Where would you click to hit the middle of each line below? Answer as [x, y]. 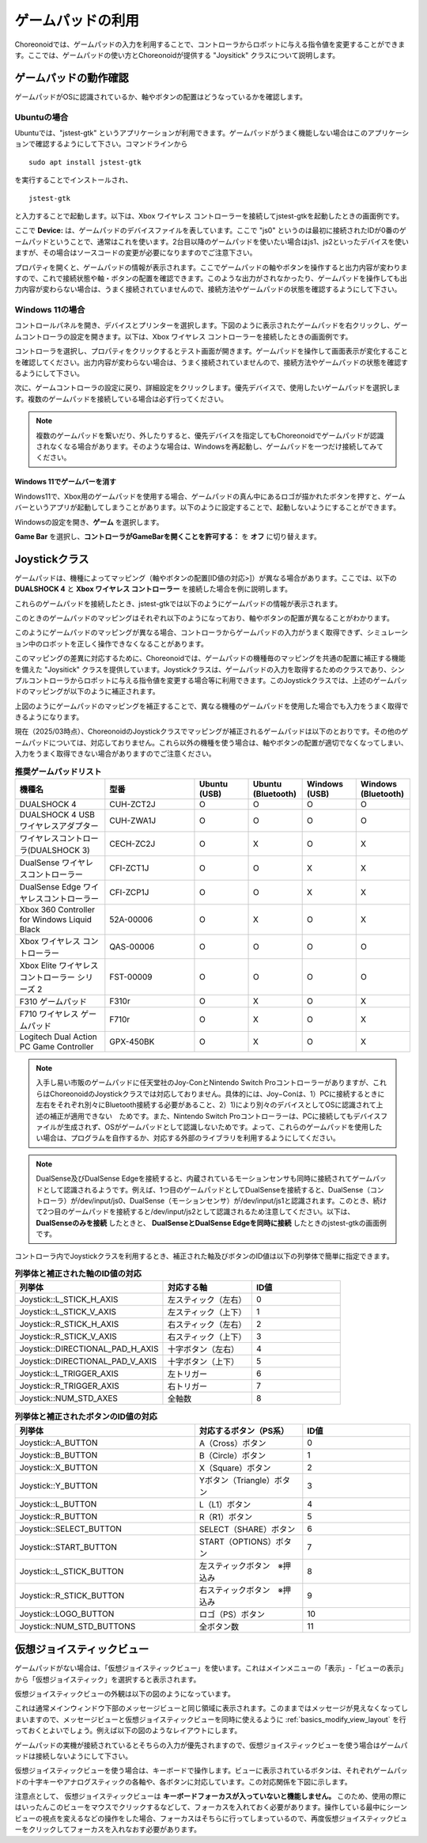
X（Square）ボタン [235, 1468]
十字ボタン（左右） [203, 1349]
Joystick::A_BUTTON [59, 1443]
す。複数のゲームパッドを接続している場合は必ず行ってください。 [121, 399]
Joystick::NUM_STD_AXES [69, 1398]
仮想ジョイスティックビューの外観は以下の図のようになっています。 [125, 1693]
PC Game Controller [57, 1047]
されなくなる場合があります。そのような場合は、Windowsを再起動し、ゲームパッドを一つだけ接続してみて [210, 446]
